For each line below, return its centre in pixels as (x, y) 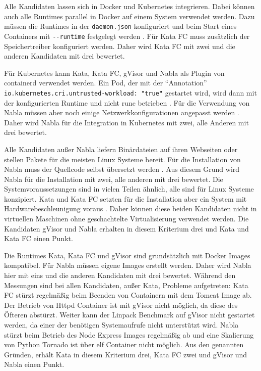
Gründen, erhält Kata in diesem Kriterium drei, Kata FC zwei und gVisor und (126, 354)
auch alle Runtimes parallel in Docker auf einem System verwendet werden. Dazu (129, 16)
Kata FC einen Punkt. (39, 238)
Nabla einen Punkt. (34, 364)
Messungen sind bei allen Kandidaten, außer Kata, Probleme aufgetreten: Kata (126, 285)
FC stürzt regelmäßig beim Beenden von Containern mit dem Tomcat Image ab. (128, 295)
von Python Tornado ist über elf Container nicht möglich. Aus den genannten (124, 344)
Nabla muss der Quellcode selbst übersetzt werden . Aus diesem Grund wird (122, 169)
